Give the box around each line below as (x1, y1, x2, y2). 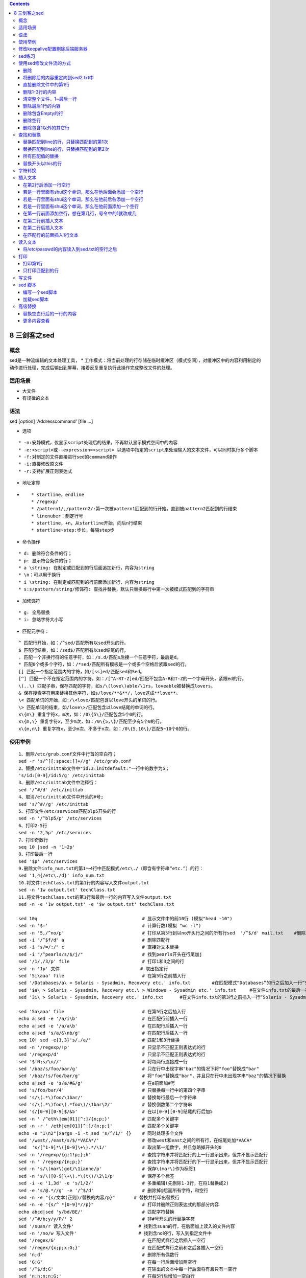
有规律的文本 (22, 395, 49, 401)
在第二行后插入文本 (23, 225, 63, 231)
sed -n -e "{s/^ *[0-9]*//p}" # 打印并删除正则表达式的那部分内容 (18, 1202, 219, 1207)
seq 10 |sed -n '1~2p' (18, 844, 75, 850)
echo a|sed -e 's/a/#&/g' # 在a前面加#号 (18, 1080, 175, 1086)
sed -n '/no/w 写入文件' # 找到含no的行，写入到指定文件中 (18, 1230, 212, 1236)
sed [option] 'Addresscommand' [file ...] (9, 418, 93, 424)
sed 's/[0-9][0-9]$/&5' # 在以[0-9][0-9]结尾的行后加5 (18, 1109, 213, 1114)
